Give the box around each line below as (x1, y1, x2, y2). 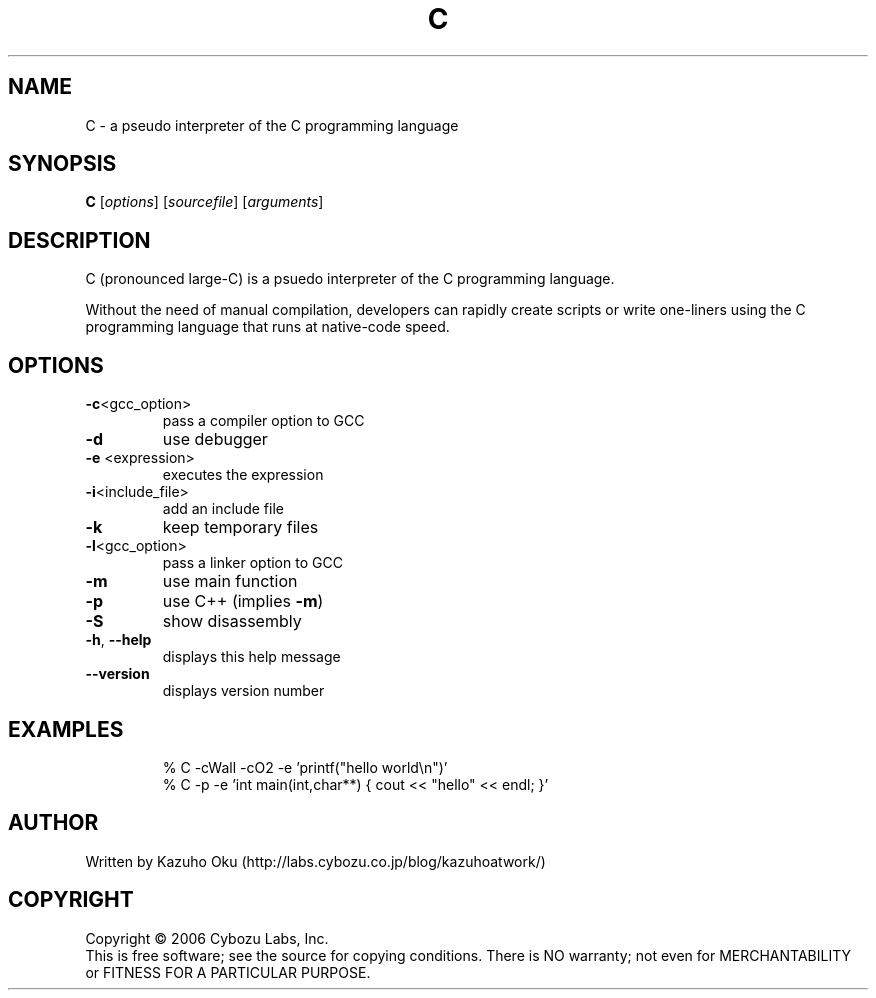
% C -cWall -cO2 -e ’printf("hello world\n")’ (162, 758, 448, 776)
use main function (162, 571, 298, 592)
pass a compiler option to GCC (162, 412, 365, 430)
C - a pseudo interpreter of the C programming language (85, 116, 459, 134)
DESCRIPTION (8, 227, 151, 253)
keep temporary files (162, 517, 319, 538)
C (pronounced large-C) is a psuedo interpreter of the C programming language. (85, 270, 615, 288)
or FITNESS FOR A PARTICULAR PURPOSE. (85, 963, 371, 981)
